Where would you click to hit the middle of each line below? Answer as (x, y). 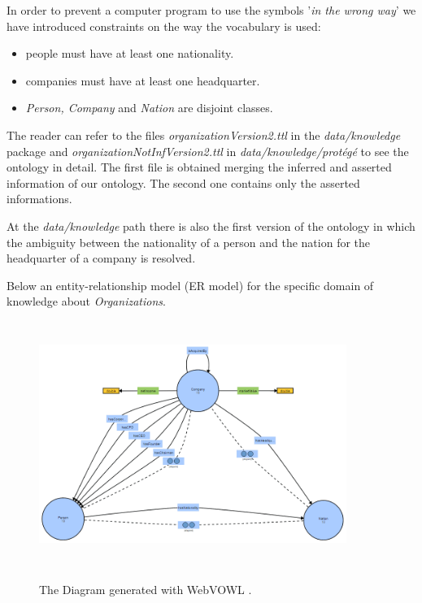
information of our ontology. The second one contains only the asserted (183, 182)
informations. (39, 199)
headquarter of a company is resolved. (101, 258)
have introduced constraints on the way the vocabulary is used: (164, 26)
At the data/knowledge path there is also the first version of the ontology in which (211, 226)
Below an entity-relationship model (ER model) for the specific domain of (190, 285)
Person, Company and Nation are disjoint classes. (149, 108)
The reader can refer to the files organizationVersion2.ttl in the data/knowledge (204, 134)
